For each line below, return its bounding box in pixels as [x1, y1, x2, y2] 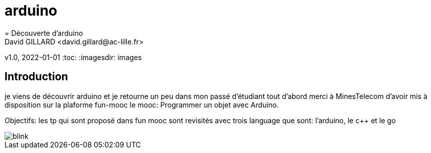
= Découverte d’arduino [5, 28, 83, 37]
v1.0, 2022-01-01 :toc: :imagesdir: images [5, 53, 142, 62]
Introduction [5, 70, 68, 83]
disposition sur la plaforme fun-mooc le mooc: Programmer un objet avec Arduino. [5, 100, 279, 109]
